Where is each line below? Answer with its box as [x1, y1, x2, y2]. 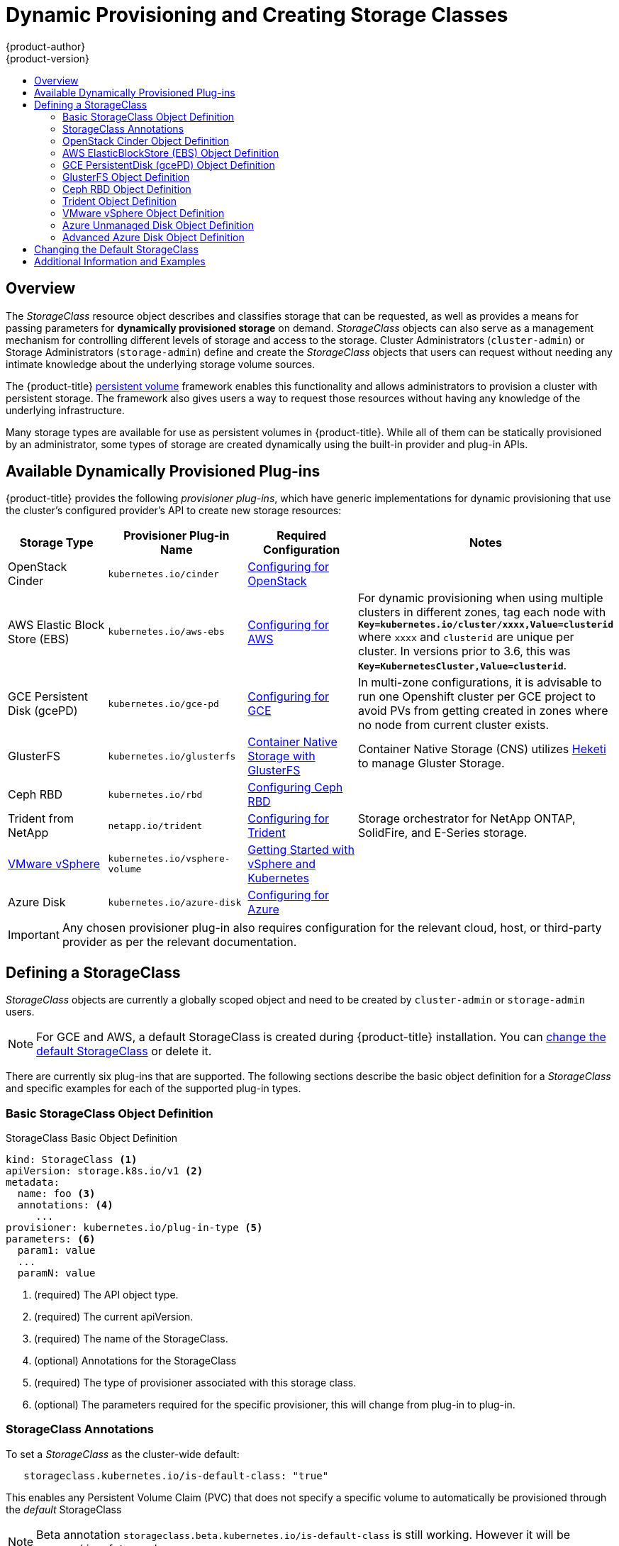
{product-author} [6, 40, 86, 52]
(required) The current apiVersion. [34, 1311, 194, 1323]
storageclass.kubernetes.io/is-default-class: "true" [23, 1469, 329, 1481]
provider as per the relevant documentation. [62, 935, 297, 950]
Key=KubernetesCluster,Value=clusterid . [357, 658, 567, 673]
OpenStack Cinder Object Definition [62, 134, 230, 147]
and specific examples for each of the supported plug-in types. [6, 1082, 301, 1095]
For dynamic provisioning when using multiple [357, 591, 603, 606]
